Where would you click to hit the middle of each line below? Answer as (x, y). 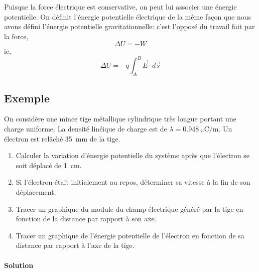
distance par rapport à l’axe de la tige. (75, 245)
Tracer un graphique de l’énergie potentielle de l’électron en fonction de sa (130, 235)
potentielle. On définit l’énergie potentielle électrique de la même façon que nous (128, 16)
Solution (19, 265)
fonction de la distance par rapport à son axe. (86, 219)
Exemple (27, 98)
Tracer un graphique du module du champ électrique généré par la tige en (129, 209)
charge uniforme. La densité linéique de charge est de (86, 129)
